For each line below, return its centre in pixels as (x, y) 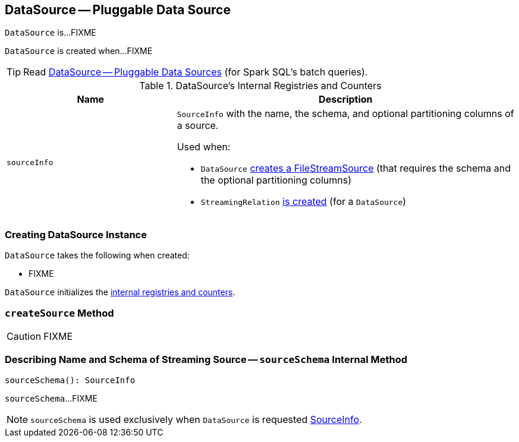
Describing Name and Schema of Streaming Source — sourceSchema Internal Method (206, 360)
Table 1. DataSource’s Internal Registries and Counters (260, 86)
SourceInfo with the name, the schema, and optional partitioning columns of (345, 114)
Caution (24, 336)
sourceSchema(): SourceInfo (70, 380)
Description (346, 100)
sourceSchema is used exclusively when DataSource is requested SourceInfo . (196, 419)
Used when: (204, 147)
